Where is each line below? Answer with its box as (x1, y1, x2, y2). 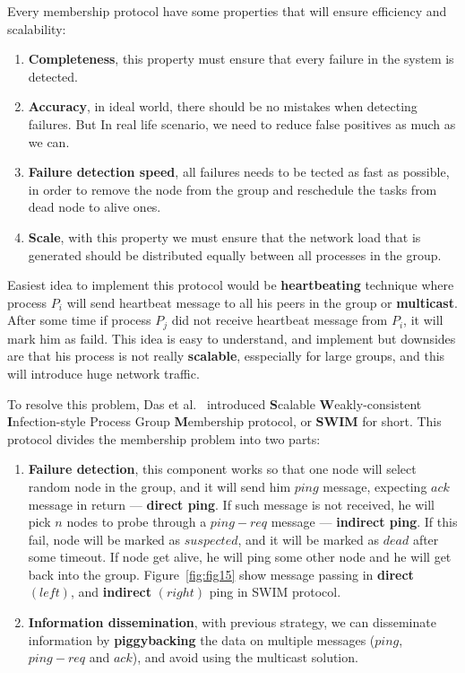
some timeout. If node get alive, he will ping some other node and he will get (28, 547, 452, 566)
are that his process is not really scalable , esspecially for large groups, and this (7, 346, 445, 365)
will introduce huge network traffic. (7, 363, 200, 382)
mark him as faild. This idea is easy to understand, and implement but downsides (7, 328, 456, 347)
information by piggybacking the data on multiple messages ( (28, 630, 375, 649)
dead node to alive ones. (28, 197, 161, 216)
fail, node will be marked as (28, 529, 181, 548)
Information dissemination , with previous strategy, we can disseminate (28, 613, 436, 632)
